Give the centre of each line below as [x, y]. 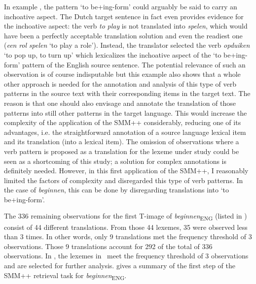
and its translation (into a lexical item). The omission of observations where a [122, 142]
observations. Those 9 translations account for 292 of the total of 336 [108, 246]
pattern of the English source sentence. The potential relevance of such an [134, 64]
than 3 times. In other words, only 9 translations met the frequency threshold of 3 [128, 237]
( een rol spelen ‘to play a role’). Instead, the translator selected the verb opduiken [127, 45]
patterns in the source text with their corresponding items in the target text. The [127, 93]
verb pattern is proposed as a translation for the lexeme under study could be [122, 151]
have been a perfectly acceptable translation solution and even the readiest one [123, 35]
